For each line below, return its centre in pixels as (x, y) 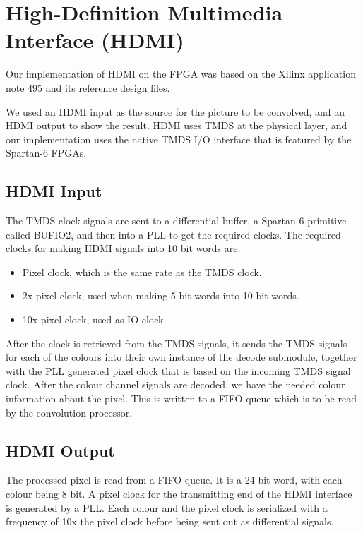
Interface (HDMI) (95, 40)
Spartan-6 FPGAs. (46, 153)
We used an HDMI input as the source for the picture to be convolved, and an (175, 111)
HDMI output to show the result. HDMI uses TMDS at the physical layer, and (177, 125)
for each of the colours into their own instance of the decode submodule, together (181, 357)
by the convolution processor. (69, 412)
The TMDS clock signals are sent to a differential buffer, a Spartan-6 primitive (176, 221)
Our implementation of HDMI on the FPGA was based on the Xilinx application (181, 74)
